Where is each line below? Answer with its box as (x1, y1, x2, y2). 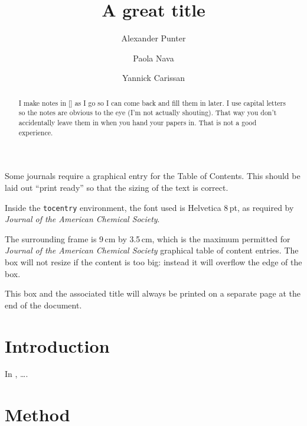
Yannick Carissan (122, 71, 185, 84)
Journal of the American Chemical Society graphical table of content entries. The (5, 244, 299, 256)
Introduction (5, 333, 110, 357)
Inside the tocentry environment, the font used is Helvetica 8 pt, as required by (5, 201, 294, 213)
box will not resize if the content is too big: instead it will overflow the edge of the (5, 255, 302, 268)
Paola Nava (133, 51, 174, 64)
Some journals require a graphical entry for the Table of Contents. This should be (5, 170, 301, 182)
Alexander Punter (121, 32, 186, 44)
